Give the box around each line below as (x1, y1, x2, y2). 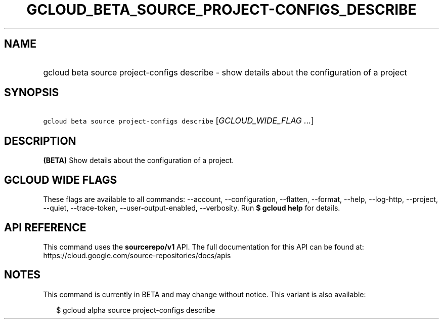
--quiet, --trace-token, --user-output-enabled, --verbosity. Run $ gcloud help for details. (43, 204, 340, 213)
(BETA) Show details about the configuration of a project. (43, 156, 234, 165)
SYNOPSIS (4, 86, 59, 99)
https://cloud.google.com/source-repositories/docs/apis (43, 251, 231, 260)
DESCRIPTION (4, 134, 76, 147)
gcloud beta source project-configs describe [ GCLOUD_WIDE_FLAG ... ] (43, 115, 314, 126)
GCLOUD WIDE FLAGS (4, 173, 117, 186)
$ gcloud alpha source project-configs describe (56, 305, 215, 314)
